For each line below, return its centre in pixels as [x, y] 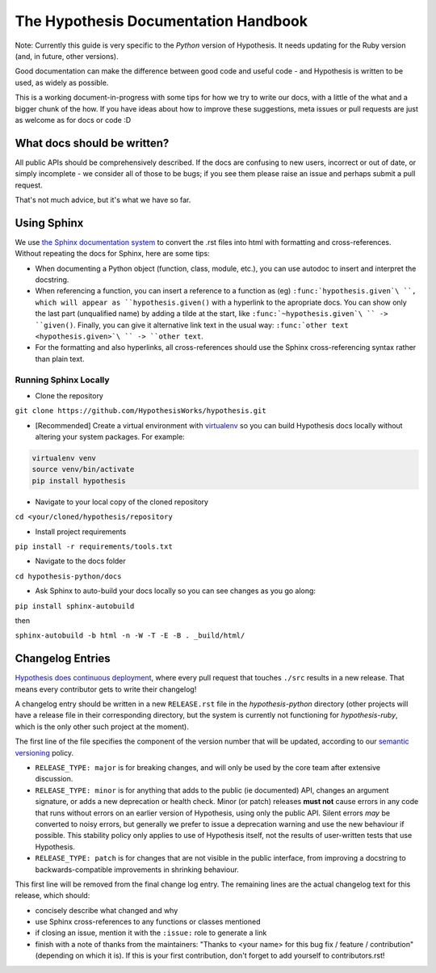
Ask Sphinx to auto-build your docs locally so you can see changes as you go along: [176, 591]
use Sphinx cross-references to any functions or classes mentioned [148, 922]
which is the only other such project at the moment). [102, 727]
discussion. [54, 779]
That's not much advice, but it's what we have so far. [103, 200]
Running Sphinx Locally [62, 380]
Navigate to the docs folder [81, 561]
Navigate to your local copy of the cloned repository [122, 502]
